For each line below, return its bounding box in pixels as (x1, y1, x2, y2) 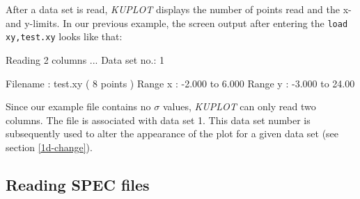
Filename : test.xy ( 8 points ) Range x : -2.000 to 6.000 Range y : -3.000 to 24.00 (6, 76, 355, 90)
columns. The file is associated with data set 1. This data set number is (6, 112, 311, 127)
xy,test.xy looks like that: (6, 29, 123, 44)
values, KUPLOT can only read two (162, 99, 316, 114)
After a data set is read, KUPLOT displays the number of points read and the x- (6, 2, 352, 16)
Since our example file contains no (6, 99, 151, 114)
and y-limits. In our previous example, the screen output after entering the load (6, 15, 348, 30)
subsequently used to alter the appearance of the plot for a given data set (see (6, 126, 339, 141)
